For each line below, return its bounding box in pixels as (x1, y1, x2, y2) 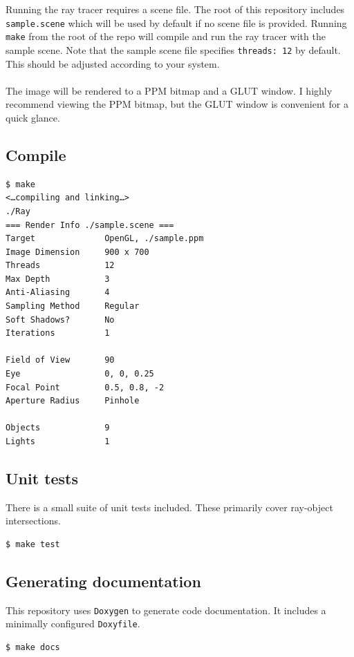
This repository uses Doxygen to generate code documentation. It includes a (6, 602, 326, 617)
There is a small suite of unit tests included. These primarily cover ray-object (6, 499, 333, 514)
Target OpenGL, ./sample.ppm (6, 234, 204, 244)
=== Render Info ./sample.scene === (6, 220, 174, 230)
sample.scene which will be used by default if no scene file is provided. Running (6, 15, 347, 30)
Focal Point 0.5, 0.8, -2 (6, 382, 165, 392)
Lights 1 (6, 437, 110, 447)
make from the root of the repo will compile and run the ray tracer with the (6, 29, 326, 44)
